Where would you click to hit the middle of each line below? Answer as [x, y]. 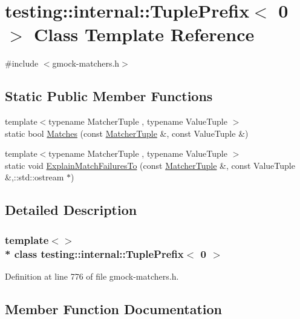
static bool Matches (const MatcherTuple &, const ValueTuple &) [127, 133]
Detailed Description [71, 210]
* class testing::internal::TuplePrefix [94, 253]
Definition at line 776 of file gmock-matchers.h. [92, 276]
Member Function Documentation [114, 308]
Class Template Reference [144, 34]
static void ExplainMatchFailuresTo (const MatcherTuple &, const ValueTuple [150, 165]
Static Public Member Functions [109, 96]
